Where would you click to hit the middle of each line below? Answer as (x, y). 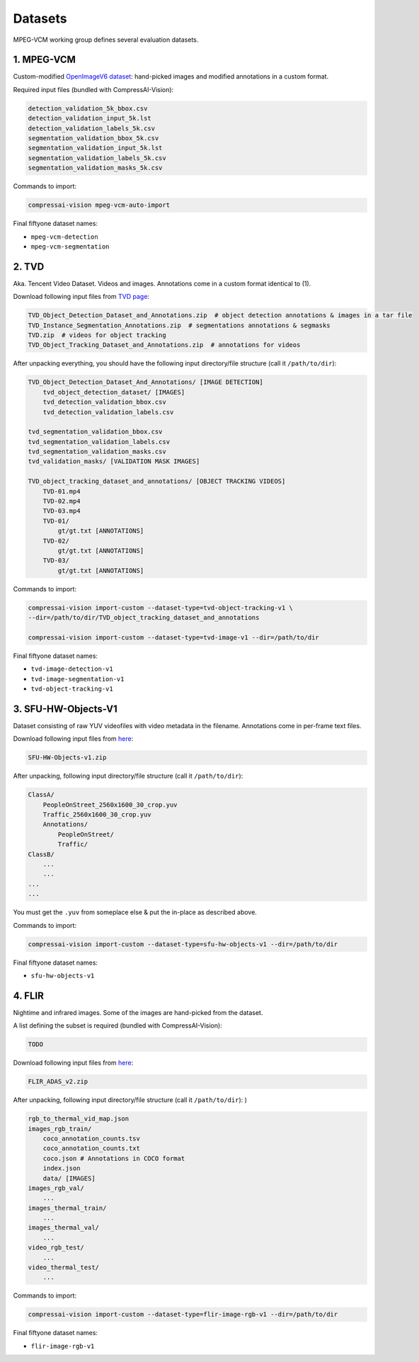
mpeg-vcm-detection (64, 237)
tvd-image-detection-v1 (72, 669)
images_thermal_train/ (67, 1208)
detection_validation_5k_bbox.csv (88, 108)
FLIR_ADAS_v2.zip (58, 1082)
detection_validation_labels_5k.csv (92, 128)
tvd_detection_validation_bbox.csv (104, 402)
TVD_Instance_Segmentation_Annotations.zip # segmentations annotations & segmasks (179, 325)
